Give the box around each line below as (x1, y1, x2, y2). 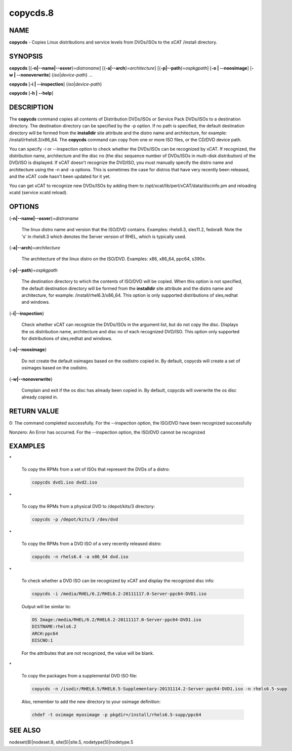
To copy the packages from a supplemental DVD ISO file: (21, 672, 138, 678)
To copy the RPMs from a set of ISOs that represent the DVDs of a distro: (21, 466, 170, 472)
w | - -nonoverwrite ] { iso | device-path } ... (9, 72, 93, 78)
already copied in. (21, 394, 58, 400)
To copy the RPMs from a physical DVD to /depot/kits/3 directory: (21, 504, 155, 510)
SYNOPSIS (9, 52, 43, 60)
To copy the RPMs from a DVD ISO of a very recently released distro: (21, 541, 162, 547)
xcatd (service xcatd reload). (9, 189, 68, 195)
